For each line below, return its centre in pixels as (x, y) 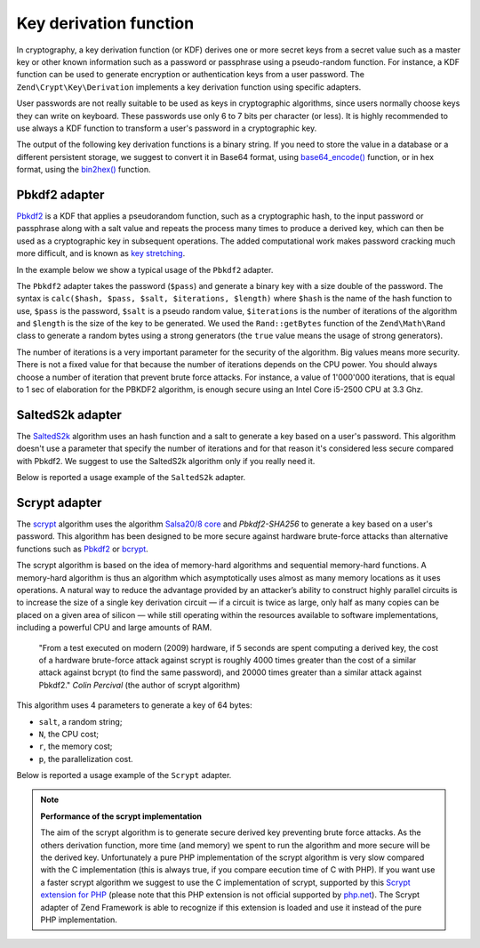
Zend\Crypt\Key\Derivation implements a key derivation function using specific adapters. (189, 87)
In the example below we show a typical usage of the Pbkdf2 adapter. (145, 269)
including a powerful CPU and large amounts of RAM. (114, 628)
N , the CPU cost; (69, 734)
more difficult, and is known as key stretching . (101, 253)
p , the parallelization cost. (86, 759)
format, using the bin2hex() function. (84, 170)
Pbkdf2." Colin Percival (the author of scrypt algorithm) (140, 685)
